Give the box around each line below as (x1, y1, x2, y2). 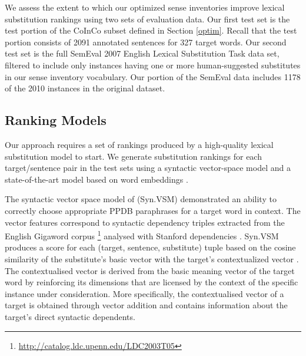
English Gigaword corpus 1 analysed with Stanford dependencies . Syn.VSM (5, 228, 279, 242)
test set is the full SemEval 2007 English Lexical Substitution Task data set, (5, 47, 280, 60)
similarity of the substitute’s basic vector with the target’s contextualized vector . (5, 252, 299, 265)
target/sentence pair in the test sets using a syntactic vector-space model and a (5, 161, 291, 174)
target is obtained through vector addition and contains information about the (5, 299, 288, 311)
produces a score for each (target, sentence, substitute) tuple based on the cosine (5, 241, 296, 253)
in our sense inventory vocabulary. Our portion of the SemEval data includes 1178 (5, 70, 301, 83)
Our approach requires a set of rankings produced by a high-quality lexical (5, 138, 274, 150)
